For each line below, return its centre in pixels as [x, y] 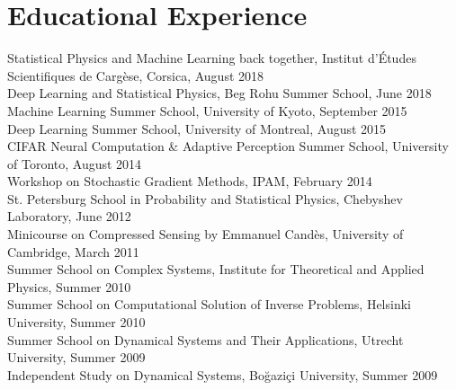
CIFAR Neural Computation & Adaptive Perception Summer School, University [228, 146]
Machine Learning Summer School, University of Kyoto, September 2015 [207, 110]
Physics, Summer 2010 [69, 286]
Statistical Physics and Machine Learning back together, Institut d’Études [212, 58]
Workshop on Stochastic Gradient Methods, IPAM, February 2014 [190, 181]
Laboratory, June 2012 [69, 216]
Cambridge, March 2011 [73, 251]
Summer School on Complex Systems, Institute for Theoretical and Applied [216, 269]
